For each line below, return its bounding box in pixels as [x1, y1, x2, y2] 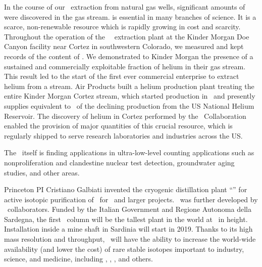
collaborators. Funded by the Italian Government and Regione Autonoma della [7, 204, 251, 214]
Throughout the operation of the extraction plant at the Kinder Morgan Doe [4, 31, 249, 41]
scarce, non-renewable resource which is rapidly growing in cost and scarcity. [4, 21, 241, 32]
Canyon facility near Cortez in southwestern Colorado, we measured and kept [4, 41, 244, 52]
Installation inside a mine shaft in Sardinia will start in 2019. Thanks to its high [4, 224, 253, 234]
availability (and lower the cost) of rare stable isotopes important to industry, [4, 243, 244, 254]
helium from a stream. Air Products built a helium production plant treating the [4, 80, 254, 91]
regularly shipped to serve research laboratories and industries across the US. [4, 130, 243, 141]
